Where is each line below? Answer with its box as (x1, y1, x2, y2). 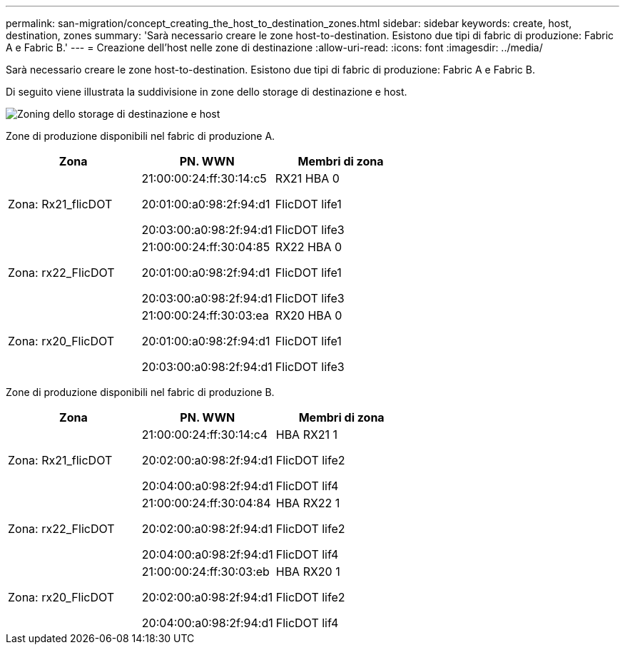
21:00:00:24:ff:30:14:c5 (141, 171, 267, 186)
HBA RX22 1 (275, 496, 340, 510)
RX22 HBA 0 (275, 240, 342, 254)
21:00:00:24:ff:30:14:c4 (141, 427, 268, 442)
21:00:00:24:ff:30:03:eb (141, 564, 270, 579)
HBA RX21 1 (275, 427, 338, 442)
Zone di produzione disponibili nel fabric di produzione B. (6, 386, 275, 398)
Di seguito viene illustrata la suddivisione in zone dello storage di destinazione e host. (6, 86, 407, 98)
